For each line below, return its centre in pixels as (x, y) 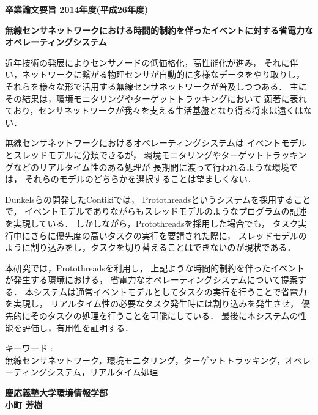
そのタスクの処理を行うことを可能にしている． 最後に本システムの (164, 316)
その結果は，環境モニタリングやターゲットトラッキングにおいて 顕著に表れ (156, 98)
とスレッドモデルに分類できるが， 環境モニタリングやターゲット (135, 154)
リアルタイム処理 (124, 372)
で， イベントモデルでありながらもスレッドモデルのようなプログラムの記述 (156, 211)
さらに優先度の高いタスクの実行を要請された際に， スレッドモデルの (168, 235)
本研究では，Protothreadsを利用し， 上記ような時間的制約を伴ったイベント (155, 267)
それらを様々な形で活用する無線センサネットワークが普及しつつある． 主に (156, 86)
